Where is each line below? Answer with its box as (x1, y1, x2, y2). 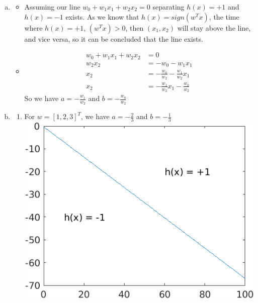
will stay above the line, (177, 22, 251, 33)
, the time (209, 11, 239, 22)
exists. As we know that (65, 11, 139, 22)
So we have (24, 93, 59, 104)
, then (125, 22, 144, 33)
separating (152, 2, 185, 12)
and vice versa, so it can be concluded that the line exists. (24, 33, 203, 44)
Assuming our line (24, 2, 80, 12)
